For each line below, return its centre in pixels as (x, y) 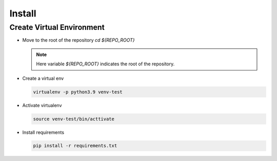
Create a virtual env (43, 78)
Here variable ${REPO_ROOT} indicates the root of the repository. (105, 64)
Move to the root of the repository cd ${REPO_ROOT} (78, 40)
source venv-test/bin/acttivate (74, 119)
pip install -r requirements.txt (75, 146)
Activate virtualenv (42, 105)
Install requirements (43, 132)
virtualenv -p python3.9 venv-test (78, 92)
